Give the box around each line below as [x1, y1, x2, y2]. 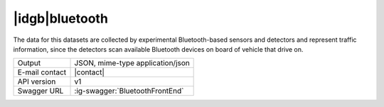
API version [17, 77, 56, 86]
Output [17, 58, 41, 68]
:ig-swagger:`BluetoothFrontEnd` [74, 86, 184, 96]
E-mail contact [17, 67, 67, 77]
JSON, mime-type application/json [74, 58, 190, 68]
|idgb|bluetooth [13, 11, 108, 26]
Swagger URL [17, 86, 64, 96]
